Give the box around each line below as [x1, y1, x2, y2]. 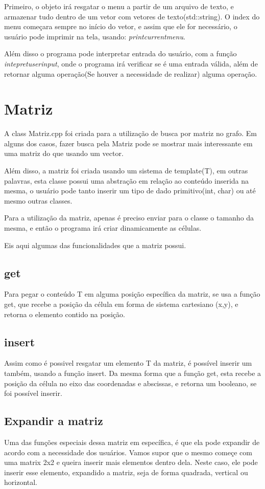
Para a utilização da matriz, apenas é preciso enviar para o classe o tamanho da [4, 212, 254, 223]
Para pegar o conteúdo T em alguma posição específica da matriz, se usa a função [4, 288, 260, 299]
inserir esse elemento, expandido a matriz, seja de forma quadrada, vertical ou [4, 466, 248, 477]
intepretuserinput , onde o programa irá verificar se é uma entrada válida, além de [4, 58, 258, 69]
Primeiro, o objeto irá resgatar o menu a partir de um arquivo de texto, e [4, 1, 234, 11]
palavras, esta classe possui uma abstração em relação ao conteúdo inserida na [4, 175, 249, 186]
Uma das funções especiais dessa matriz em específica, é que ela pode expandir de [4, 436, 260, 447]
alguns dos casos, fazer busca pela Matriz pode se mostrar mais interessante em [4, 138, 253, 148]
